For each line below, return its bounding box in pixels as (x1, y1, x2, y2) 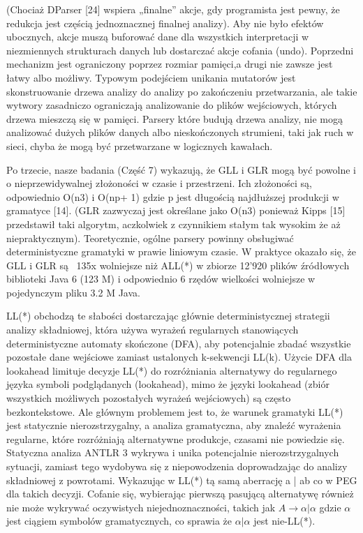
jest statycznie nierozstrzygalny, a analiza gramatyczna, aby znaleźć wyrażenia (6, 418, 341, 433)
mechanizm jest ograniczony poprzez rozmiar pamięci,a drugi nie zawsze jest (6, 57, 333, 71)
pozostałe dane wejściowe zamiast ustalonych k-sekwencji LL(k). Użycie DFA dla (6, 350, 353, 364)
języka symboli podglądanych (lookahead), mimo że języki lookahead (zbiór (6, 377, 329, 391)
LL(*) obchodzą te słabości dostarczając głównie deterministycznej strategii (6, 308, 330, 323)
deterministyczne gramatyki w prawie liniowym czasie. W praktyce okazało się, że (6, 244, 356, 259)
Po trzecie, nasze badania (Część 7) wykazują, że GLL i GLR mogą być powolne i (6, 162, 357, 177)
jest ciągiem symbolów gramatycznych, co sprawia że (6, 513, 232, 528)
